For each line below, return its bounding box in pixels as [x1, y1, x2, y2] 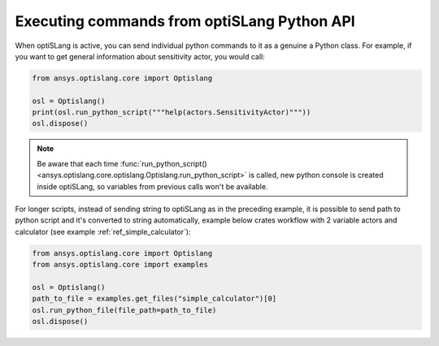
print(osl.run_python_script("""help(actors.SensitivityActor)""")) [32, 108, 311, 117]
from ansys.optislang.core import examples [32, 260, 209, 270]
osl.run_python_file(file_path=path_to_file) [32, 305, 217, 314]
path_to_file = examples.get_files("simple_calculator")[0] [32, 294, 277, 304]
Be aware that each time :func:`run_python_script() [37, 158, 207, 168]
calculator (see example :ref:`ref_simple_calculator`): [15, 227, 191, 236]
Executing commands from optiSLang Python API [15, 12, 355, 30]
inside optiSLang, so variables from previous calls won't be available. [37, 181, 268, 191]
